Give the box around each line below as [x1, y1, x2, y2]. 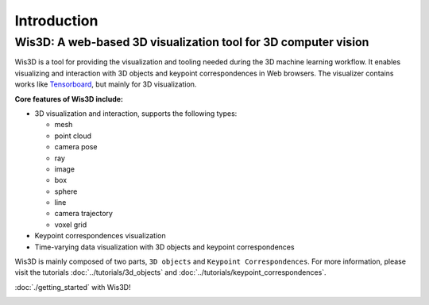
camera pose [54, 142, 99, 152]
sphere [54, 187, 78, 196]
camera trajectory [54, 209, 113, 218]
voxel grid [54, 219, 87, 230]
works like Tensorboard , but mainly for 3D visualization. [14, 79, 197, 89]
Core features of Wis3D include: [14, 94, 123, 103]
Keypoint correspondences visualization [34, 231, 166, 241]
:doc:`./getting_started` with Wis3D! [14, 282, 131, 291]
